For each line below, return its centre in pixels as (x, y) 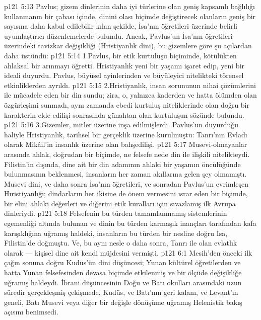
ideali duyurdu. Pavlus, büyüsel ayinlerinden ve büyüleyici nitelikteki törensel (124, 75)
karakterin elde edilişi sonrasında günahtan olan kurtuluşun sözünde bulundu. (124, 114)
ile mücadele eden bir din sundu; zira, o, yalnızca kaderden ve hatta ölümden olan (130, 95)
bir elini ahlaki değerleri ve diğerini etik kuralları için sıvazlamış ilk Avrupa (120, 203)
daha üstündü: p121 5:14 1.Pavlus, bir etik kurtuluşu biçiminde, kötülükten (120, 55)
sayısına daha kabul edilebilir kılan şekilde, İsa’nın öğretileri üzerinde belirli (121, 26)
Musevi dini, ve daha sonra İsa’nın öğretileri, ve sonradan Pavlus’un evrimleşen (126, 183)
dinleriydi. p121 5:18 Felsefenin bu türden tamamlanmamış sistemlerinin (116, 213)
